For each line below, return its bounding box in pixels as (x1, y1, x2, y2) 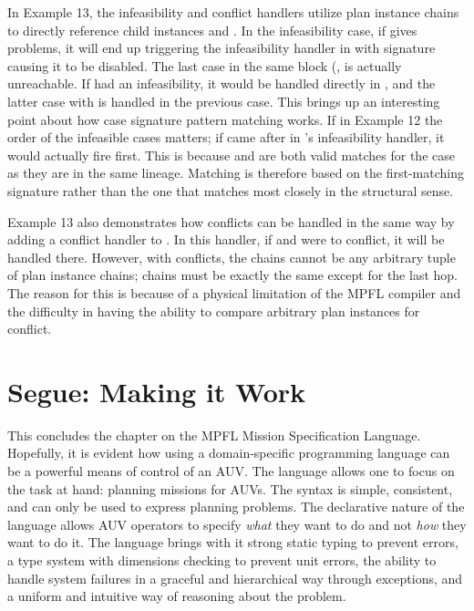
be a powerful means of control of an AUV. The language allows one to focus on (7, 461, 455, 480)
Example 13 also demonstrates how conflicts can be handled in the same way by (7, 212, 455, 231)
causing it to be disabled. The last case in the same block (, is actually (7, 56, 402, 75)
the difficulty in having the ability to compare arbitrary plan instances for (7, 301, 420, 320)
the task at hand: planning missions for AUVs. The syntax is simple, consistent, (7, 479, 453, 498)
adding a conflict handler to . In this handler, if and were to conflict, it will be (7, 230, 445, 249)
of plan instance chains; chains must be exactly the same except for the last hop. (7, 265, 458, 285)
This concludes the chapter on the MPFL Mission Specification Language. (7, 425, 421, 444)
